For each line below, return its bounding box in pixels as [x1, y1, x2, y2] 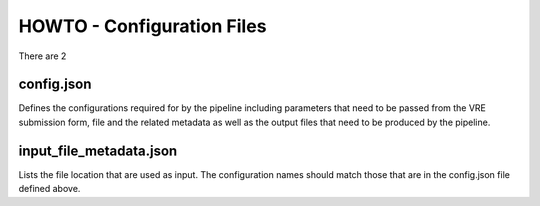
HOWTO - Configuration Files [18, 15, 267, 37]
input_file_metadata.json [18, 142, 178, 159]
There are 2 [18, 50, 67, 62]
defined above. [18, 183, 81, 195]
